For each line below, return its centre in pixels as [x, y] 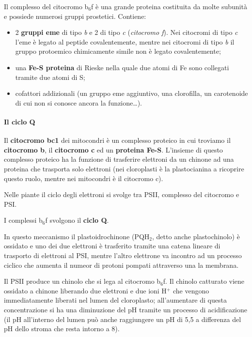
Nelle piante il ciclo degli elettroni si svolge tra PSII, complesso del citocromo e [122, 194]
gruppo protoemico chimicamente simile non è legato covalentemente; [118, 51]
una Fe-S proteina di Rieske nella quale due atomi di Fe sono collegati [122, 67]
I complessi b [23, 220]
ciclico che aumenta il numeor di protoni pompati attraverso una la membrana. [121, 265]
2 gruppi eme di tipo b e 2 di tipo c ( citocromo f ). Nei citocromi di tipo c [126, 32]
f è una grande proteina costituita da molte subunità [169, 6]
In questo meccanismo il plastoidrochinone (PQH [77, 236]
